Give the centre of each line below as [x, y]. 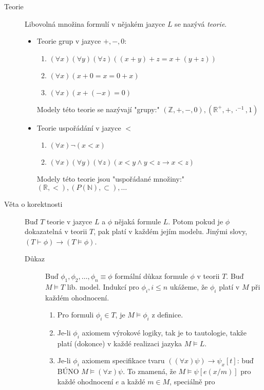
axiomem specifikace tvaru [123, 360]
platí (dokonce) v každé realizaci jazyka [120, 343]
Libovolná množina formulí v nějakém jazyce [95, 23]
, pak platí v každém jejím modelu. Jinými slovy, [171, 231]
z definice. [167, 315]
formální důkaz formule [151, 276]
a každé [133, 381]
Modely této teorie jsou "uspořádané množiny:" [111, 179]
